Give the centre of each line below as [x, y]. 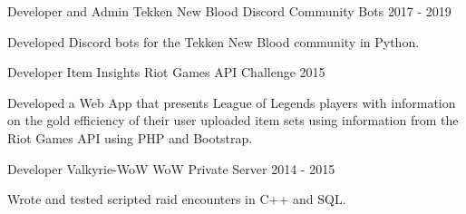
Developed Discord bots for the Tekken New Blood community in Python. [214, 41]
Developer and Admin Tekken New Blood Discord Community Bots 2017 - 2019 [229, 11]
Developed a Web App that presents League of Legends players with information [232, 102]
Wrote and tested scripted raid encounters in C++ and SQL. [177, 199]
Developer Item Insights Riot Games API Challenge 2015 [166, 72]
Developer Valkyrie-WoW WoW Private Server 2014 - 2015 [171, 168]
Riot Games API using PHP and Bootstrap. [130, 137]
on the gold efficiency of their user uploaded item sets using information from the [233, 120]
